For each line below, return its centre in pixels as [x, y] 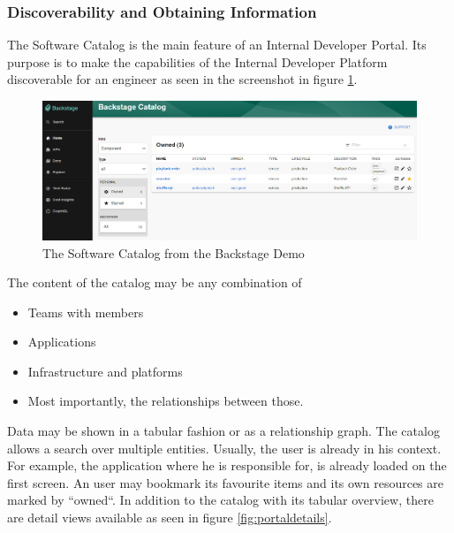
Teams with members [86, 312]
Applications [62, 342]
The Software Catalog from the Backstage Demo [174, 252]
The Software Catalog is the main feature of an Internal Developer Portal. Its [217, 45]
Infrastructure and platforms [105, 371]
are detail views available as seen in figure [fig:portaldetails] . [170, 518]
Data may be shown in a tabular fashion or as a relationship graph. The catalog [223, 431]
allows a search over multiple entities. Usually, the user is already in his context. [224, 448]
